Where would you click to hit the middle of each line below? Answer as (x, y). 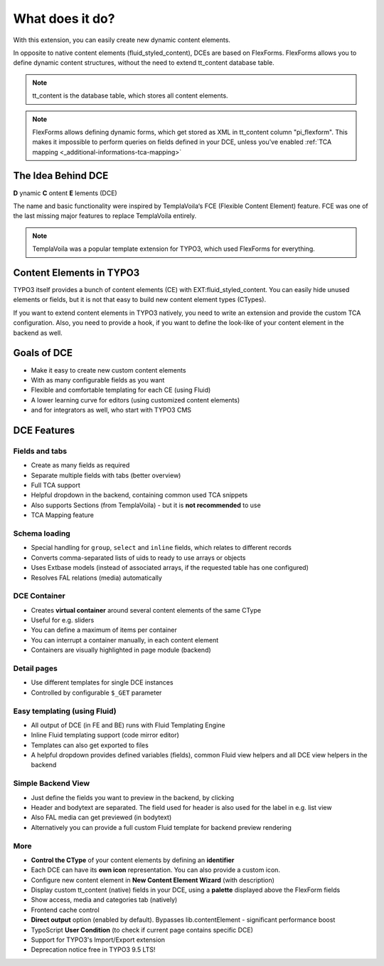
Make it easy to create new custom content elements (108, 370)
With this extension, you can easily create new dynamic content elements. (122, 40)
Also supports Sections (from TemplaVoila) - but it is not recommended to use (146, 505)
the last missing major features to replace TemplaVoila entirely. (105, 216)
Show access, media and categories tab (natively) (104, 900)
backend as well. (38, 333)
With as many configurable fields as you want (98, 380)
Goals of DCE (43, 353)
